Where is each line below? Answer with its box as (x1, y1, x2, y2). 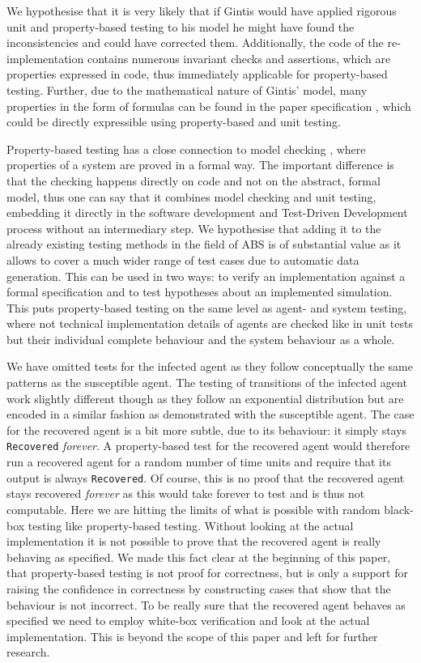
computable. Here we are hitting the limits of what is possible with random (6, 500, 381, 517)
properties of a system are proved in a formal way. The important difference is (6, 156, 394, 173)
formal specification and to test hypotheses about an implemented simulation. (6, 283, 393, 300)
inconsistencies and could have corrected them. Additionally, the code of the (6, 34, 384, 51)
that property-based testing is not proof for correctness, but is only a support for (6, 564, 408, 581)
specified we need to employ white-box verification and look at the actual (6, 612, 370, 629)
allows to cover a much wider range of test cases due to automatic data (6, 251, 359, 268)
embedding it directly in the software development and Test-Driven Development (6, 204, 408, 221)
